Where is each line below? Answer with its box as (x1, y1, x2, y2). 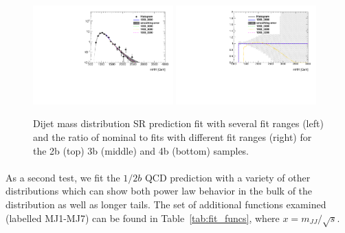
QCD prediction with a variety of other (144, 170, 311, 184)
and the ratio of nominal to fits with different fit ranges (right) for (33, 130, 312, 144)
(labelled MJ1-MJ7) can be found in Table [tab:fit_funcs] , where (5, 210, 280, 225)
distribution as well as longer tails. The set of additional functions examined (5, 197, 326, 211)
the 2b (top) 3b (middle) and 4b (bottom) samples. (33, 143, 249, 157)
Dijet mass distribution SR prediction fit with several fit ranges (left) (33, 116, 324, 131)
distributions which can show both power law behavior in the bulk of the (5, 184, 313, 198)
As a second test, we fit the (5, 170, 120, 184)
